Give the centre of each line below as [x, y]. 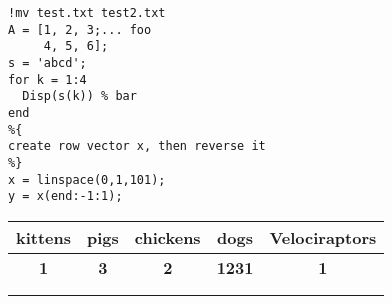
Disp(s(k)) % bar [79, 96]
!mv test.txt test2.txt [87, 13]
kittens [44, 237]
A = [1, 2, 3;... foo [80, 29]
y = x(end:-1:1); [65, 196]
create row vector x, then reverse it [137, 146]
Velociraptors [323, 237]
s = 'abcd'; [47, 62]
